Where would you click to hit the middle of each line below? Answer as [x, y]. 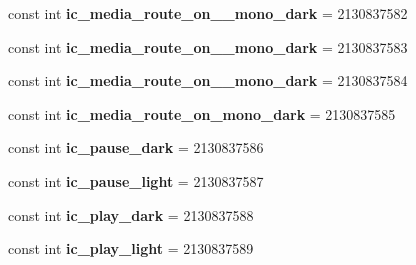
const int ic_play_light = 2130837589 [131, 248]
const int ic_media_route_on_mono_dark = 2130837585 [202, 113]
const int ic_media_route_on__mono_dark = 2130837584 [208, 80]
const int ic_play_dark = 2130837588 [131, 214]
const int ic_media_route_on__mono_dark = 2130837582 [208, 13]
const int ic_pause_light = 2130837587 [136, 180]
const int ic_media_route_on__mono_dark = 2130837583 [208, 46]
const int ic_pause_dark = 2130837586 [136, 147]
